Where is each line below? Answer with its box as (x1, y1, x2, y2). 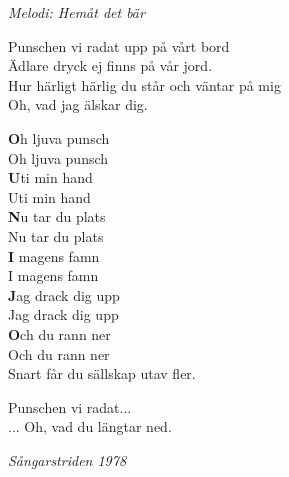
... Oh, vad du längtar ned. (8, 416, 172, 437)
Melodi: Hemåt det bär (8, 2, 145, 22)
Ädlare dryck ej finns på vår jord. (8, 55, 213, 76)
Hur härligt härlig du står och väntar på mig (8, 74, 281, 95)
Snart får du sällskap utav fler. (8, 363, 196, 384)
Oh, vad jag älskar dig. (8, 94, 148, 115)
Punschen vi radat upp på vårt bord (8, 35, 230, 56)
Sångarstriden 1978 (8, 449, 127, 470)
